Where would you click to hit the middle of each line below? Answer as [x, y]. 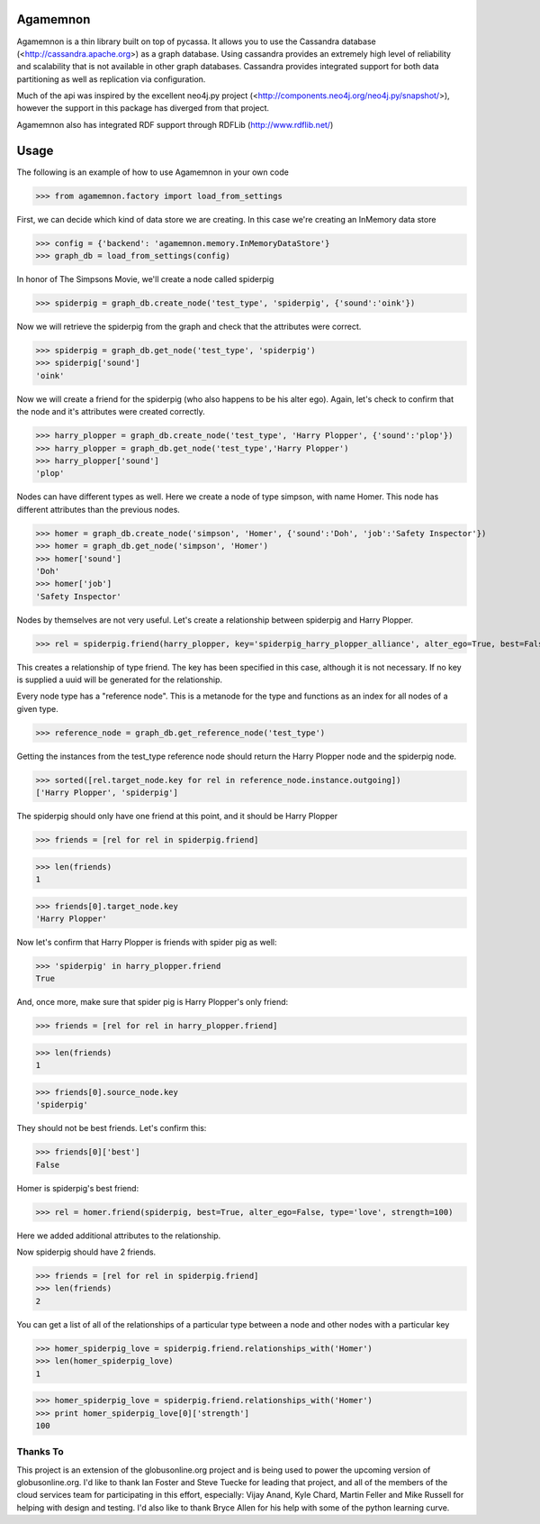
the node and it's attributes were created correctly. [111, 412]
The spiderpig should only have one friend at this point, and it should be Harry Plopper [177, 817]
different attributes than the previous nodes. [98, 509]
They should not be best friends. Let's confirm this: [112, 1128]
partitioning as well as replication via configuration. [111, 79]
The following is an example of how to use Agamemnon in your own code [153, 172]
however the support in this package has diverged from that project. [143, 108]
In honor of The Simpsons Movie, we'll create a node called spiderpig [145, 279]
